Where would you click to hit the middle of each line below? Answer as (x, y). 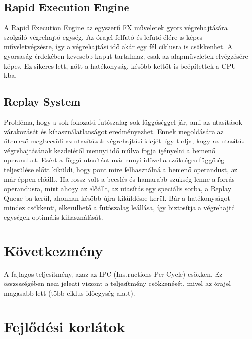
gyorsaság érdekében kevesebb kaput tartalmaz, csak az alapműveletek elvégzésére (126, 56)
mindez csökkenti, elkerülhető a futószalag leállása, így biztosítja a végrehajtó (119, 207)
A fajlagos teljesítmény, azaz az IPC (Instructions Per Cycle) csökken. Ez (113, 274)
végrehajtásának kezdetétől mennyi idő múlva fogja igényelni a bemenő (110, 150)
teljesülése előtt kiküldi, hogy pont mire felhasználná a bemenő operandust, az (121, 169)
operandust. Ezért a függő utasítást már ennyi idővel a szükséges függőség (114, 160)
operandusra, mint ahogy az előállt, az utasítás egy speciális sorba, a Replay (118, 188)
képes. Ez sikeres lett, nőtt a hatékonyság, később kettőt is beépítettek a (112, 65)
